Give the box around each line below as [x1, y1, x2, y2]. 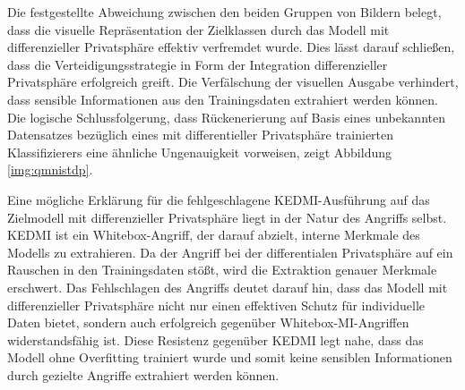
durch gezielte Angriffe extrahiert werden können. [7, 365, 280, 384]
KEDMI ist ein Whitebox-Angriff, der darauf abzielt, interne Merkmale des [7, 225, 420, 244]
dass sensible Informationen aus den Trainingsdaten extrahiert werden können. [7, 89, 438, 108]
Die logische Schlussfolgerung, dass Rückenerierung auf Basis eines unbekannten [7, 107, 445, 126]
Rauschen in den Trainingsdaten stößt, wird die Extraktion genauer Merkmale [7, 260, 437, 279]
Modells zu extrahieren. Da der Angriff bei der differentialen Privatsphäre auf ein [7, 242, 453, 261]
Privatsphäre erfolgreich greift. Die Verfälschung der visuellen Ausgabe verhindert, [7, 72, 459, 91]
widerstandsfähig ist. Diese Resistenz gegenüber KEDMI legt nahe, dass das [7, 330, 424, 349]
